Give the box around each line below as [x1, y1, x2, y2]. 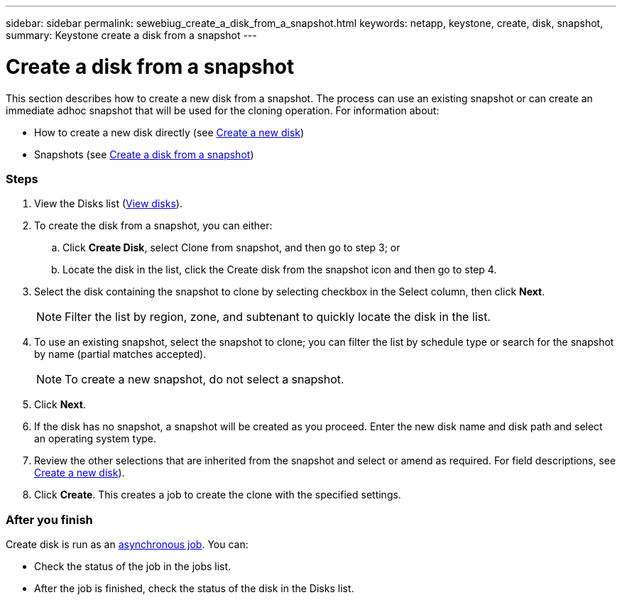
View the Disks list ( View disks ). [34, 197, 182, 210]
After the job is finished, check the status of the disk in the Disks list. [34, 582, 354, 594]
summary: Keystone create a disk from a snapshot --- [6, 29, 257, 41]
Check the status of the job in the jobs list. [34, 560, 231, 572]
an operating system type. [34, 432, 157, 445]
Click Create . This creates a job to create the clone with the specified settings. [34, 489, 401, 501]
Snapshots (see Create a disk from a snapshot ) [34, 148, 254, 160]
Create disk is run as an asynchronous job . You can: [6, 538, 249, 550]
